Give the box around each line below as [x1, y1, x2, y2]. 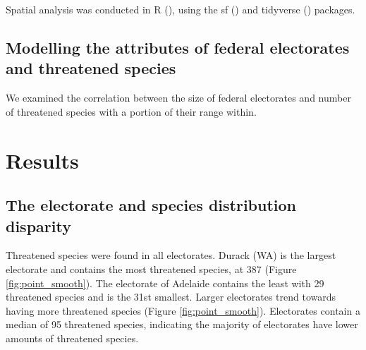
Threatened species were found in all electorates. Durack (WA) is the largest [6, 248, 336, 262]
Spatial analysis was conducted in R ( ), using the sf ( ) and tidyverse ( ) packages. [6, 2, 355, 16]
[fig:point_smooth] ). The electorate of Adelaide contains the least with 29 [6, 275, 324, 290]
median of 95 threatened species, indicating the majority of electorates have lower [6, 317, 358, 332]
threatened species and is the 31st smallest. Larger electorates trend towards [6, 289, 336, 304]
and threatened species [6, 57, 176, 79]
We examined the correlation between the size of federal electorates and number [6, 90, 351, 105]
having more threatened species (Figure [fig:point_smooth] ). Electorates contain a [6, 303, 360, 318]
